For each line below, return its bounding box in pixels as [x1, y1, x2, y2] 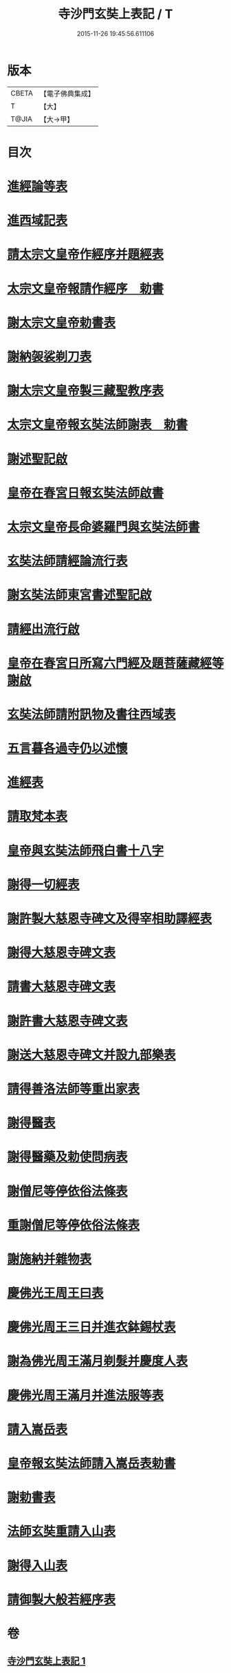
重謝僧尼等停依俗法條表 [7, 1217, 140, 1233]
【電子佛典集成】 [39, 89, 95, 98]
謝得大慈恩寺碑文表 [7, 945, 116, 960]
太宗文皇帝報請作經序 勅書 [7, 281, 164, 296]
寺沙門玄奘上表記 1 [7, 1655, 86, 1667]
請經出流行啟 [7, 621, 80, 637]
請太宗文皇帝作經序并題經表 [7, 247, 164, 262]
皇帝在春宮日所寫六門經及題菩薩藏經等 [7, 655, 225, 671]
